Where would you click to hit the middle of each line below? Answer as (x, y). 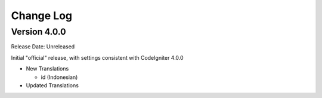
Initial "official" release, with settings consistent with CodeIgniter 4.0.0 (97, 57)
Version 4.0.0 (38, 32)
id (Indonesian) (59, 77)
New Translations (47, 69)
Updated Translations (52, 85)
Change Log (42, 16)
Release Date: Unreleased (43, 47)
